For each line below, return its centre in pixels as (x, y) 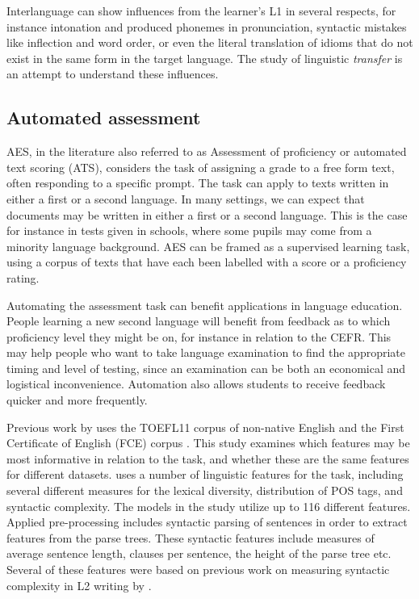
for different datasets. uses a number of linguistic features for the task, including (205, 474)
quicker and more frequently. (77, 400)
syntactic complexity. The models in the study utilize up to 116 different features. (209, 506)
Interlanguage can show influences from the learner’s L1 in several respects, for (201, 10)
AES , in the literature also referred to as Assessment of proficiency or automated (207, 151)
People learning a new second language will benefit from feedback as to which (199, 321)
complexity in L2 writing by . (79, 585)
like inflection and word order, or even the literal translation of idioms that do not (210, 42)
